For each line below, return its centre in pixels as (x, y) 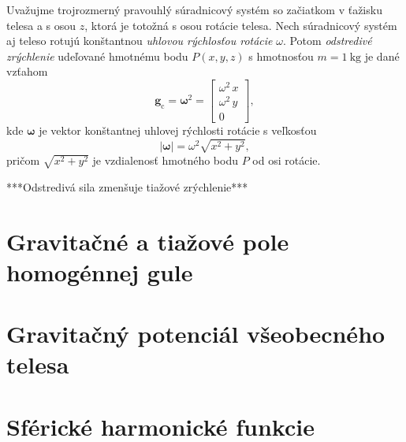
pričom (23, 160)
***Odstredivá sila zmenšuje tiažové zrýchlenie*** (127, 186)
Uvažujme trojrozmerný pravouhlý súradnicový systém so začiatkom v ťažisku (194, 9)
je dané (382, 56)
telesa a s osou (41, 25)
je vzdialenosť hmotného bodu (165, 160)
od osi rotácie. (287, 160)
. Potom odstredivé (327, 41)
